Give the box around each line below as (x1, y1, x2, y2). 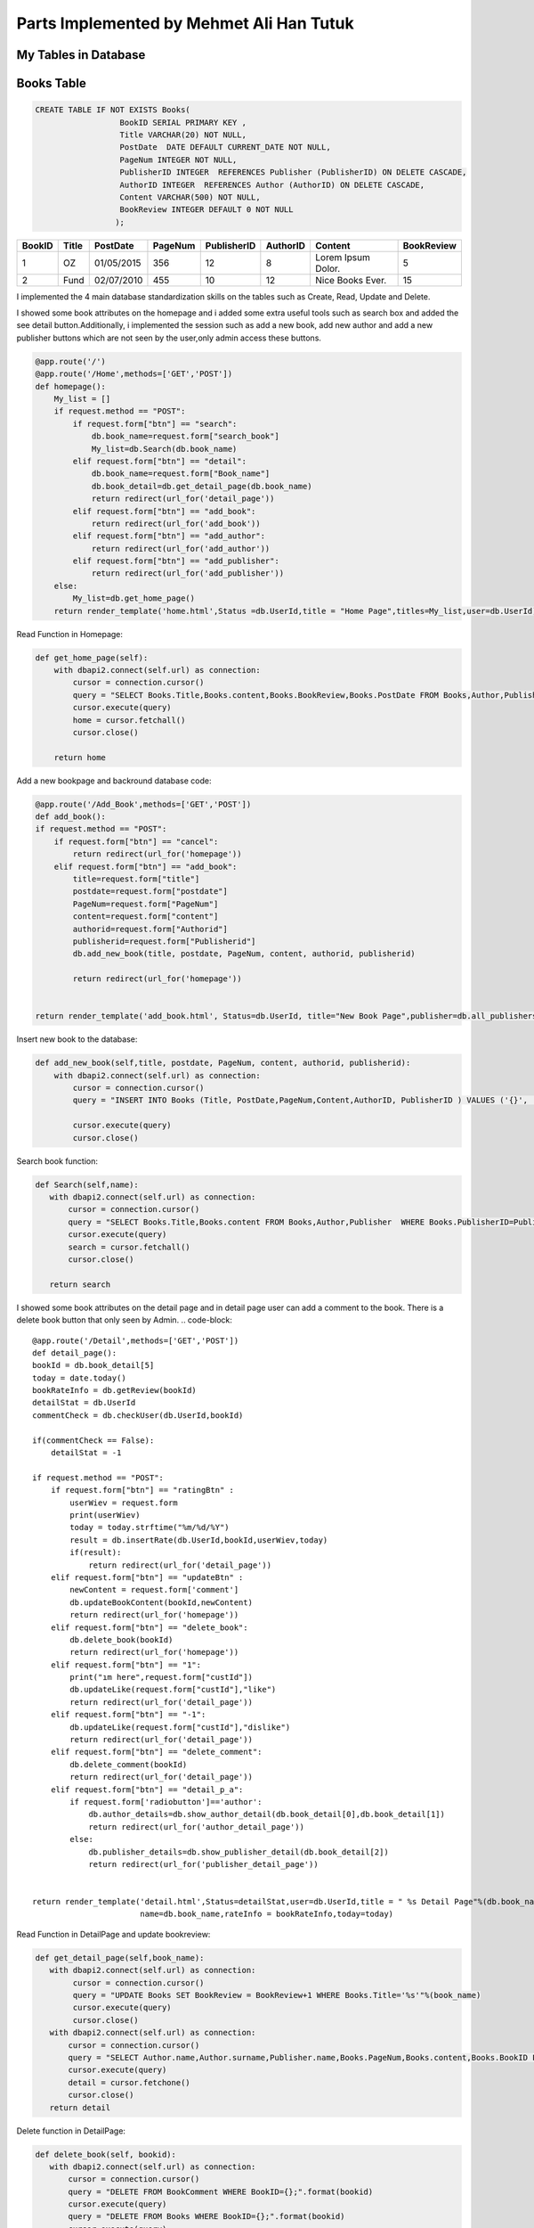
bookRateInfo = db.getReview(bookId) (32, 1386, 198, 1396)
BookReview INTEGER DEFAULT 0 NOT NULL (119, 205, 294, 215)
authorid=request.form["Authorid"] (72, 923, 229, 934)
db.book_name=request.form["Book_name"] (91, 469, 271, 479)
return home (53, 752, 107, 762)
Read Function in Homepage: (16, 628, 124, 639)
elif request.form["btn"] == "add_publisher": (72, 556, 279, 566)
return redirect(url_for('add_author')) (91, 544, 271, 553)
